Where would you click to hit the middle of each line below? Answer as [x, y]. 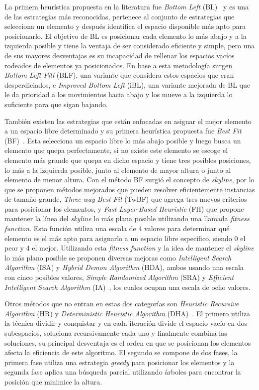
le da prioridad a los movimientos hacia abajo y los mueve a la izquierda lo [119, 94]
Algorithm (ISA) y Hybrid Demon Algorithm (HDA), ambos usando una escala [124, 267]
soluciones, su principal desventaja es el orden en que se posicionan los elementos [128, 342]
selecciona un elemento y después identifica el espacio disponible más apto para [125, 26]
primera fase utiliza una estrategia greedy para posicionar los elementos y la [120, 362]
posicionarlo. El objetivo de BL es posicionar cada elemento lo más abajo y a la [126, 36]
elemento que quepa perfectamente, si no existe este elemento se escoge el [116, 150]
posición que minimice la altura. [53, 381]
